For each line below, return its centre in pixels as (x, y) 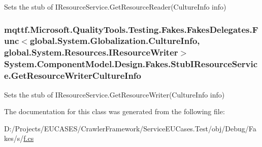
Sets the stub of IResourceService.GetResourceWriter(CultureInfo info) (114, 94)
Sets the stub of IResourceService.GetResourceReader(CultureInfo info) (115, 7)
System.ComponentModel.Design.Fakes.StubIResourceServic (131, 64)
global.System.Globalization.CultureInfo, (115, 41)
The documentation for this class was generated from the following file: (114, 111)
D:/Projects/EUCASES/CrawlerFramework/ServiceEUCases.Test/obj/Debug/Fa (130, 128)
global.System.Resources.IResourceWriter (91, 52)
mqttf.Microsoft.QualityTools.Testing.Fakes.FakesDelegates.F (131, 29)
